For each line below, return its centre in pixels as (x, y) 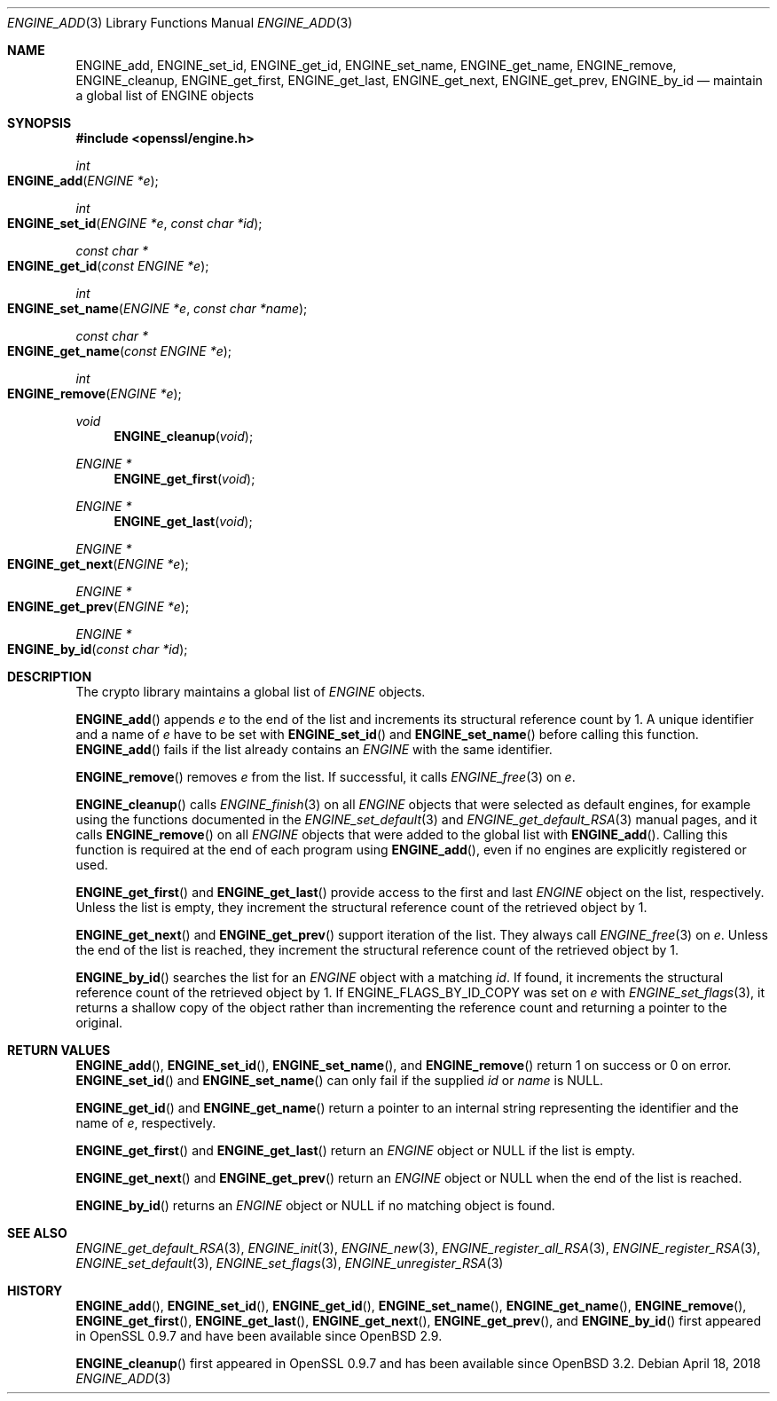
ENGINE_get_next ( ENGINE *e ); (98, 564)
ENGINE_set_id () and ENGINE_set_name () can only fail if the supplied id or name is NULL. (340, 1080)
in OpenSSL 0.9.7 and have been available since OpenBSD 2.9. (259, 1336)
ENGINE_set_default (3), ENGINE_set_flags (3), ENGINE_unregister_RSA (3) (290, 1263)
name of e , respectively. (146, 1123)
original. (99, 1023)
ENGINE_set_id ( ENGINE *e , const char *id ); (135, 223)
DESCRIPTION (50, 677)
